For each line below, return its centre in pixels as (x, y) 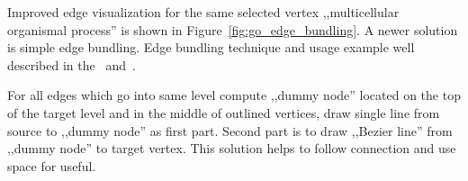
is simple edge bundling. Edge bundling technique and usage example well (211, 47)
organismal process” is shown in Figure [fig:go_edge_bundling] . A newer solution (233, 29)
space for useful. (52, 165)
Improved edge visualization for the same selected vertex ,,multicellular (203, 12)
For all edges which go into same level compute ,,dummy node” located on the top (234, 95)
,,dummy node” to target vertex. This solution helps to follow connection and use (232, 148)
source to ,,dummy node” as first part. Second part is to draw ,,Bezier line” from (230, 130)
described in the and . (72, 64)
